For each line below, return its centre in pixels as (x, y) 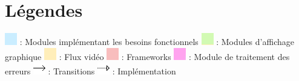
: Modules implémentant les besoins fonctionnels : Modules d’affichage (157, 42)
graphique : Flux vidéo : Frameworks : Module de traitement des (147, 56)
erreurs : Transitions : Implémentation (90, 71)
